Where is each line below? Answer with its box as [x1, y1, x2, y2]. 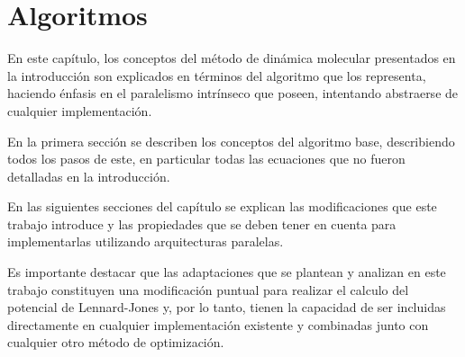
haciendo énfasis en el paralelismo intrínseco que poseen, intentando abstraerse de [7, 84, 459, 103]
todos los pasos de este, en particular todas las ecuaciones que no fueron [7, 149, 406, 168]
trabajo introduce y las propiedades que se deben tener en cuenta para [7, 214, 397, 233]
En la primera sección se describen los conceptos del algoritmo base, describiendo [7, 131, 455, 150]
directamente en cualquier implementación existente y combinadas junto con [7, 315, 429, 334]
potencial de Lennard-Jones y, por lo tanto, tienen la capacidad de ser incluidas [7, 298, 446, 317]
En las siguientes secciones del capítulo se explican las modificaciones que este [7, 197, 437, 216]
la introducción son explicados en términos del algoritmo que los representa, [7, 66, 426, 85]
